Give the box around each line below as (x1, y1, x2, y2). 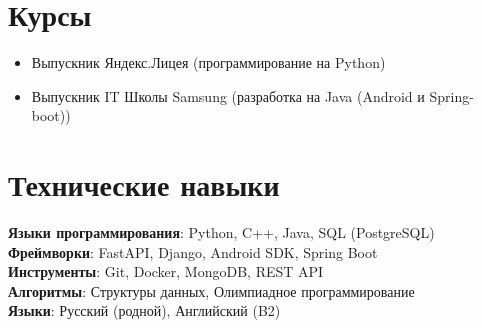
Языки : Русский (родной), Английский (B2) (8, 300, 281, 321)
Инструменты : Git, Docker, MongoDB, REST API (8, 261, 324, 282)
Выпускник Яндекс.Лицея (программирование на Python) (31, 52, 386, 73)
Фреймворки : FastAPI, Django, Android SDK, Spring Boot (8, 241, 378, 262)
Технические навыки (8, 164, 280, 205)
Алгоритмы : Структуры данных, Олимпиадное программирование (8, 280, 415, 301)
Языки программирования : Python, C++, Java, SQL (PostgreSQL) (8, 222, 435, 243)
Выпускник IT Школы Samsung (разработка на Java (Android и (31, 85, 425, 106)
